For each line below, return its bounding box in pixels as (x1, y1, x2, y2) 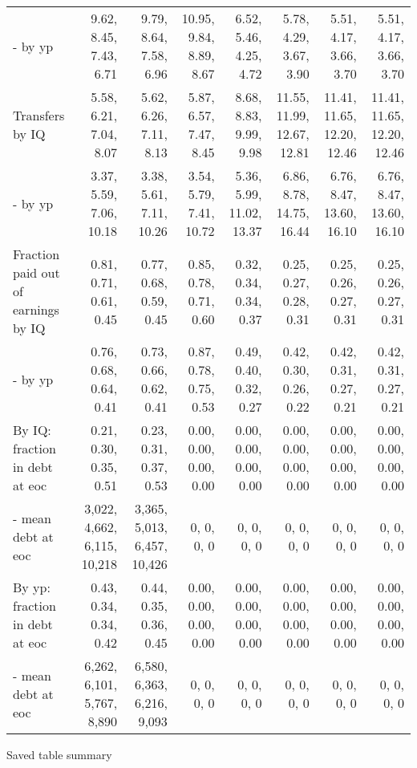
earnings (13, 300, 59, 319)
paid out (13, 263, 60, 282)
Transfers (13, 106, 65, 124)
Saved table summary (6, 746, 112, 762)
